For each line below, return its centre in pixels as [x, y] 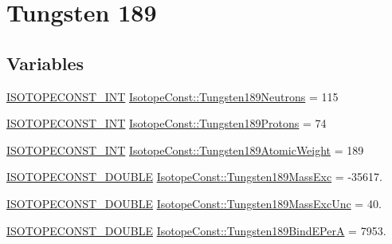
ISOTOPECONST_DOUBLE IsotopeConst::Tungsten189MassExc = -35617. [194, 177]
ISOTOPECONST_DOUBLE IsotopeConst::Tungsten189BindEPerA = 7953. [196, 230]
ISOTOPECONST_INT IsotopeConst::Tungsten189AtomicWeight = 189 [185, 150]
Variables [45, 63]
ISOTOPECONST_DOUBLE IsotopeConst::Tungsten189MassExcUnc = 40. [194, 203]
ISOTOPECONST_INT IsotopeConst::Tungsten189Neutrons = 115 [172, 96]
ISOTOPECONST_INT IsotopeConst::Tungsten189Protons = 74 [167, 123]
